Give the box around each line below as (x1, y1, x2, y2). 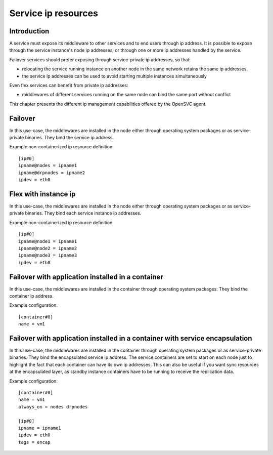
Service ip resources (9, 8, 99, 19)
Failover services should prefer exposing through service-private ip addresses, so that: (9, 56, 191, 63)
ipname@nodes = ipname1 (18, 162, 77, 169)
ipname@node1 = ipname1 (18, 238, 77, 244)
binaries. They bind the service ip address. (25, 135, 114, 141)
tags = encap (18, 439, 51, 445)
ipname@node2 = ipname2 (18, 245, 77, 251)
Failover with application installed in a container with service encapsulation (9, 334, 252, 343)
